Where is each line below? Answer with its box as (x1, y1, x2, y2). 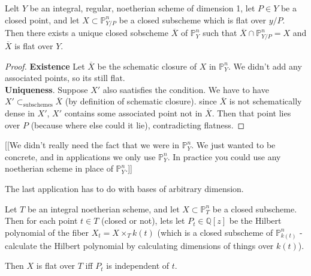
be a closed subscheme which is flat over (119, 13, 267, 26)
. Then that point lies (212, 107, 291, 119)
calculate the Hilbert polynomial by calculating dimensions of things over (5, 239, 274, 251)
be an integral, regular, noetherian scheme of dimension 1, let (29, 2, 255, 14)
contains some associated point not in (64, 107, 203, 119)
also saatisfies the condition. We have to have (102, 83, 269, 95)
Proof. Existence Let (5, 59, 85, 72)
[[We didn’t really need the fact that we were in (5, 139, 179, 151)
